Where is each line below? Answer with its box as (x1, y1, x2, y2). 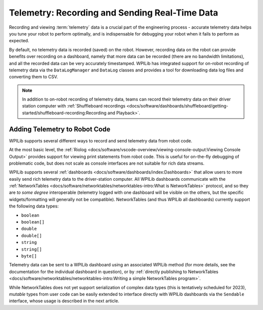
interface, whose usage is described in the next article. (9, 298, 119, 304)
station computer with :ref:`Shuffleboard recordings (22, 103, 126, 109)
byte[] (21, 253, 37, 258)
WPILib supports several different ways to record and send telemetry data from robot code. (9, 138, 192, 143)
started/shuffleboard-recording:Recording (22, 110, 107, 116)
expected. (9, 38, 29, 44)
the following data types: (9, 203, 59, 209)
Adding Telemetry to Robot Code (9, 125, 111, 133)
